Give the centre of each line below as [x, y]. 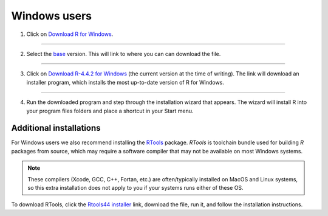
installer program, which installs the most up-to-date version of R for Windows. [125, 82]
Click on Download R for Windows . [70, 34]
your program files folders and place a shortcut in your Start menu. [110, 111]
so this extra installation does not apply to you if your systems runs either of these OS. [135, 187]
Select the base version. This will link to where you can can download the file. [124, 54]
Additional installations [56, 128]
